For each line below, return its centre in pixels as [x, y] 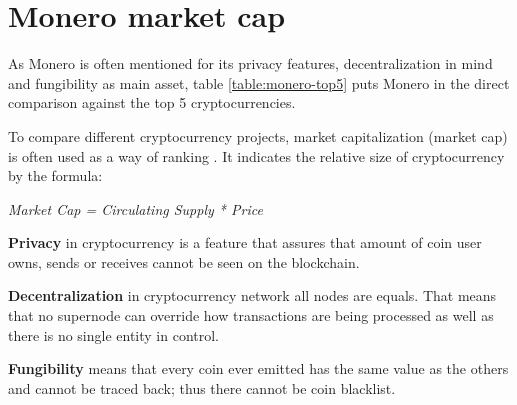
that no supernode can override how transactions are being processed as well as [251, 315]
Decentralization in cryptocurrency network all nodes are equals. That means [252, 295]
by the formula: [55, 175]
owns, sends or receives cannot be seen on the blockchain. [184, 261]
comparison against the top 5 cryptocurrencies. [152, 102]
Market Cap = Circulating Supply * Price [135, 208]
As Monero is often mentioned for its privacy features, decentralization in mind [250, 63]
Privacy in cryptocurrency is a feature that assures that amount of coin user [245, 242]
